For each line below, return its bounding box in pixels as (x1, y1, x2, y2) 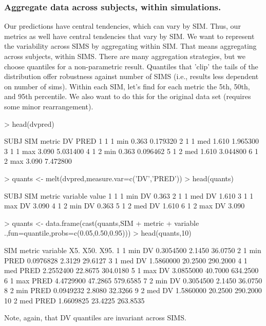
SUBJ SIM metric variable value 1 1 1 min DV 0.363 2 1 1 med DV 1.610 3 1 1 (4, 190, 254, 201)
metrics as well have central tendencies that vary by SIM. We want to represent (4, 30, 255, 41)
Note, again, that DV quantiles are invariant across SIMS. (4, 312, 186, 323)
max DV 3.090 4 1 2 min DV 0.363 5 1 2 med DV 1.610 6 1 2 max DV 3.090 (4, 200, 245, 211)
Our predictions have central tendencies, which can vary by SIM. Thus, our (4, 21, 241, 31)
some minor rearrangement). (4, 101, 93, 111)
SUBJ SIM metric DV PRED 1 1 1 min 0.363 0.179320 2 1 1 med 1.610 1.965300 (4, 136, 259, 146)
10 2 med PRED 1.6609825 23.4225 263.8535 (4, 295, 145, 305)
